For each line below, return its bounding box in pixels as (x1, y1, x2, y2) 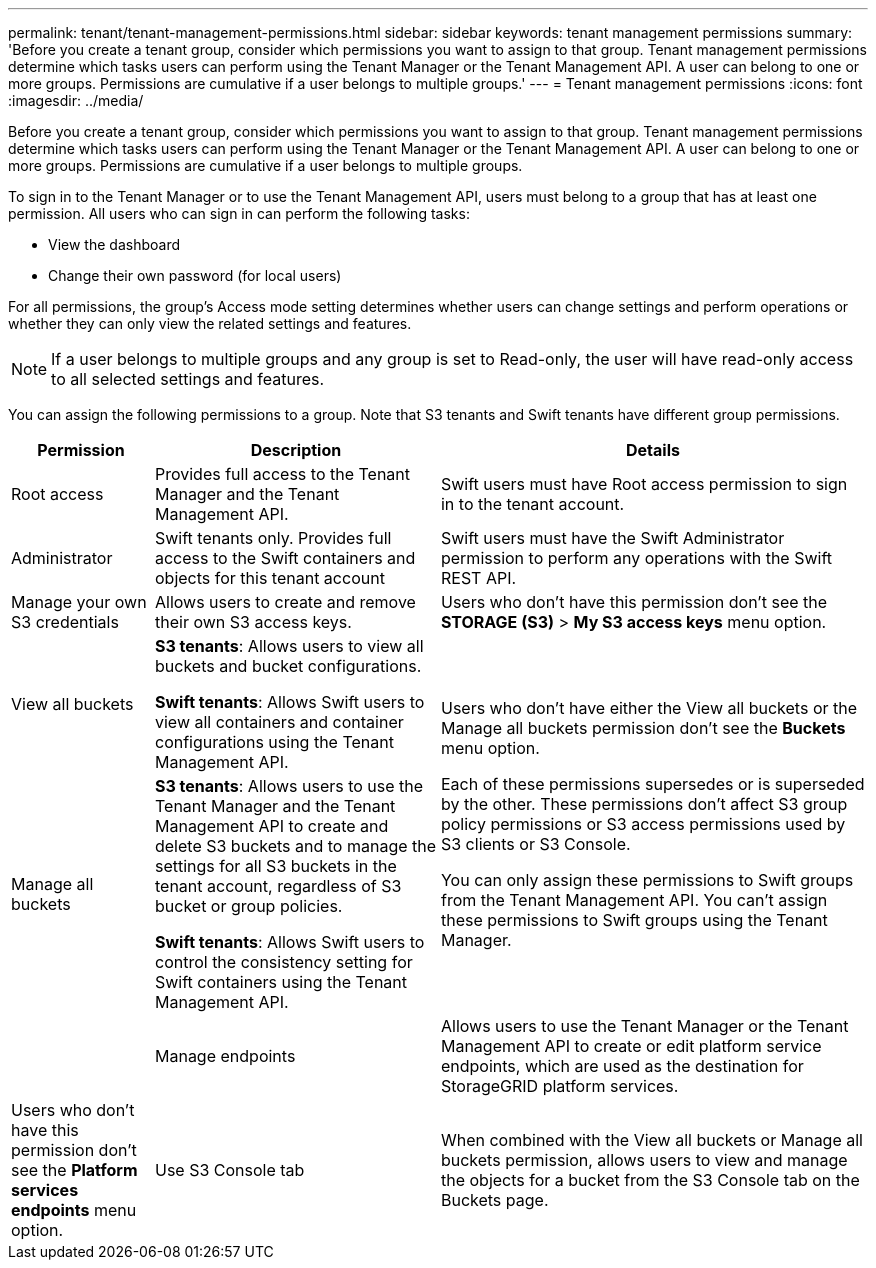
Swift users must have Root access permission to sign (440, 474, 848, 494)
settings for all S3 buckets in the (154, 856, 397, 876)
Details (626, 440, 680, 460)
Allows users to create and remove (154, 592, 416, 612)
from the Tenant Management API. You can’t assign (440, 890, 828, 910)
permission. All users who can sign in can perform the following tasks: (8, 205, 470, 222)
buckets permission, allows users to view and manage (440, 1150, 848, 1170)
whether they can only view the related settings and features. (8, 315, 412, 332)
